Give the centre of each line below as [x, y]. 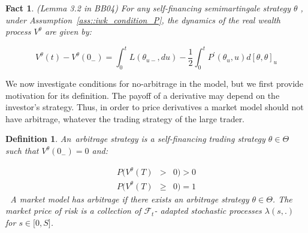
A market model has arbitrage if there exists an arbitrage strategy [130, 199]
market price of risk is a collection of [73, 211]
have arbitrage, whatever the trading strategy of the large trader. [125, 118]
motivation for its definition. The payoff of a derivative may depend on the [143, 95]
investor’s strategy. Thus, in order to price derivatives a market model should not [155, 107]
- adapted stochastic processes [208, 211]
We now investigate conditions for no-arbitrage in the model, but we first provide [155, 84]
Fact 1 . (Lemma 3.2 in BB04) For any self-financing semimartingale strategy [148, 8]
